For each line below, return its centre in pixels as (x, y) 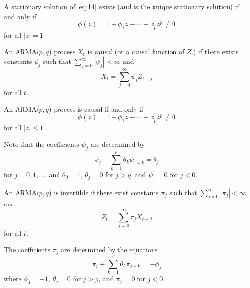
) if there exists (216, 51)
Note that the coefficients (42, 144)
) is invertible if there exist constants (104, 192)
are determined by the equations (109, 249)
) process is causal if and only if (96, 109)
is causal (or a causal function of (136, 51)
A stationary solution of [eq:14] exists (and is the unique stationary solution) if (122, 6)
